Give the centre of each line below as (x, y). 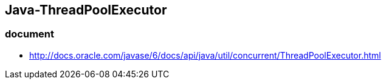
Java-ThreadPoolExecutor (86, 10)
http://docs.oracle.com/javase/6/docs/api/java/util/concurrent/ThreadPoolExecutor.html (205, 55)
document (30, 34)
